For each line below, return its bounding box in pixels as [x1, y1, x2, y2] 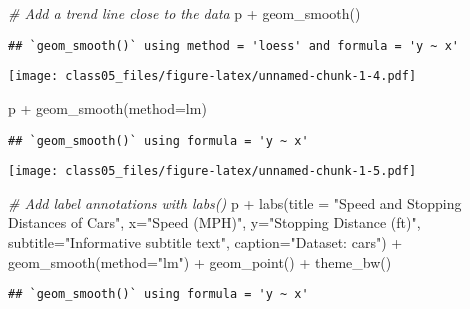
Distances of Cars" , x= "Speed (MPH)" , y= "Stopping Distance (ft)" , [8, 212, 421, 233]
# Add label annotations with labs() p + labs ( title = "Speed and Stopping [8, 192, 462, 213]
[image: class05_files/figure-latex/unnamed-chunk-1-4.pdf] [8, 69, 417, 84]
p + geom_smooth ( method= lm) [8, 97, 207, 118]
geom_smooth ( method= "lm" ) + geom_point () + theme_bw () [8, 251, 392, 272]
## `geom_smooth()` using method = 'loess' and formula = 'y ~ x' [8, 38, 460, 53]
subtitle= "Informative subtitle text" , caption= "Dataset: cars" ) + [8, 232, 403, 252]
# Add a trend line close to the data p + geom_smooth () [8, 3, 361, 23]
